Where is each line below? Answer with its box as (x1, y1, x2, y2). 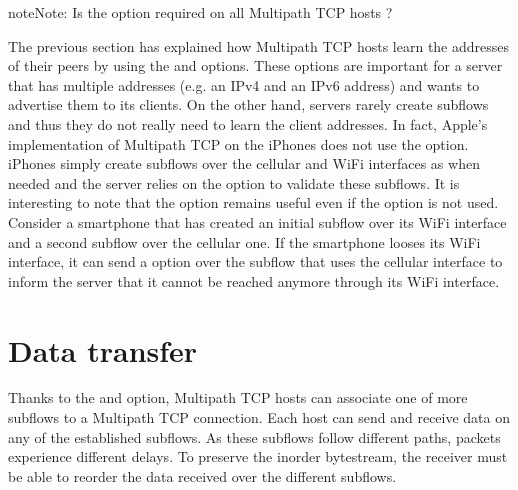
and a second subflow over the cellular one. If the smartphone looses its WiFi (8, 231, 481, 252)
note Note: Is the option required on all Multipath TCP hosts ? (8, 2, 393, 22)
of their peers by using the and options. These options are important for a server (8, 55, 503, 76)
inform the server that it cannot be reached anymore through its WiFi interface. (8, 270, 500, 291)
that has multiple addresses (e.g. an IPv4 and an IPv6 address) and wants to (8, 74, 480, 95)
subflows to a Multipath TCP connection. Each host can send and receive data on (8, 407, 511, 428)
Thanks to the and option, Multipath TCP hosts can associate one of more (8, 387, 468, 408)
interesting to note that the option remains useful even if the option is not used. (8, 192, 499, 213)
